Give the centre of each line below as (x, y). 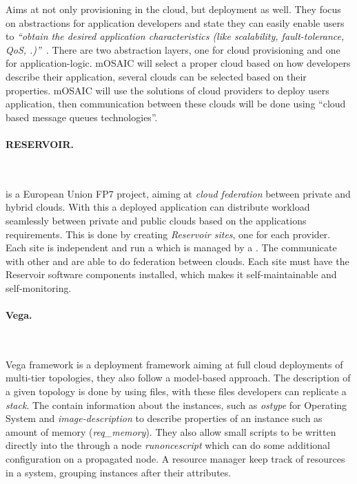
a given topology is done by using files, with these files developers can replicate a (176, 391)
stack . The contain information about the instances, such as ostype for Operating (176, 404)
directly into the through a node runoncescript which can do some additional (168, 445)
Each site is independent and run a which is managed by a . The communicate (171, 248)
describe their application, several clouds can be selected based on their (156, 76)
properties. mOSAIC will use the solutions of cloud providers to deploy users (167, 90)
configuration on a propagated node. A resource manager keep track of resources (175, 459)
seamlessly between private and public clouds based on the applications (156, 220)
